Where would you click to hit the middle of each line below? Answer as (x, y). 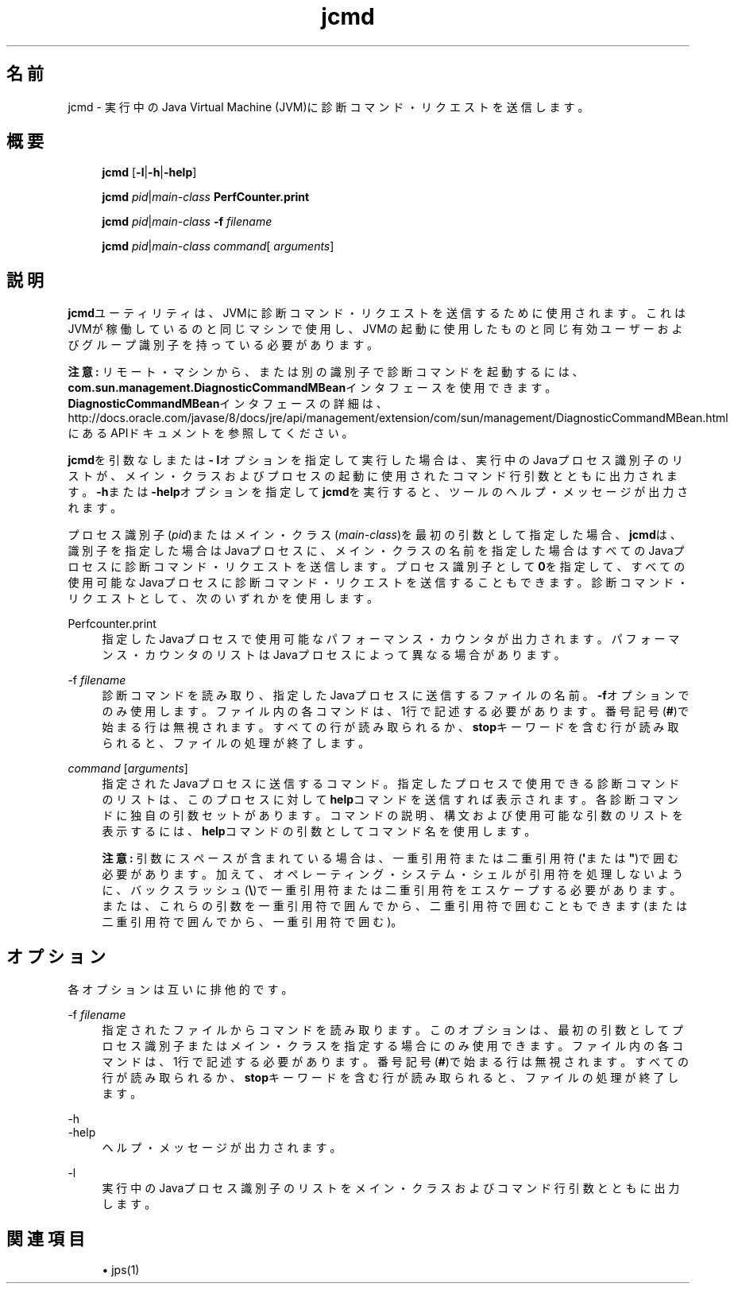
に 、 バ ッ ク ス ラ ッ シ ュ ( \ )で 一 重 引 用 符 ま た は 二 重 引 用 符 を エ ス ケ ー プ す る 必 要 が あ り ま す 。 (392, 890)
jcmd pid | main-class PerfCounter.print (206, 197)
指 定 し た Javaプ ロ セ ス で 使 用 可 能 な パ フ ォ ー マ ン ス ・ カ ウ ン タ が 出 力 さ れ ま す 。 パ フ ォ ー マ (391, 639)
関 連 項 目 (46, 1238)
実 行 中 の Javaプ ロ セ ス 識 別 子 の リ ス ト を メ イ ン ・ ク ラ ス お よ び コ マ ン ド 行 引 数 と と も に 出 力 (391, 1188)
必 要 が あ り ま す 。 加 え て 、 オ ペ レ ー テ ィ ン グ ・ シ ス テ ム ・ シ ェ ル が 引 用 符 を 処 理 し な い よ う (392, 874)
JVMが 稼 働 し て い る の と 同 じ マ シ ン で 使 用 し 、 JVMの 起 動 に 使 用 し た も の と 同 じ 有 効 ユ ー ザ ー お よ (375, 329)
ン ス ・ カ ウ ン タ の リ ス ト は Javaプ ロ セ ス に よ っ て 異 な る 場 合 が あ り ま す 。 (334, 655)
